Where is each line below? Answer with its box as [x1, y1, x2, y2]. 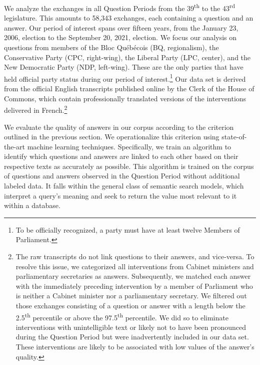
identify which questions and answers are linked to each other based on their [4, 151, 238, 161]
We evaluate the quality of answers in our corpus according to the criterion [4, 121, 234, 132]
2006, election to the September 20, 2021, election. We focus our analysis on [4, 32, 237, 43]
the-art [4, 141, 25, 151]
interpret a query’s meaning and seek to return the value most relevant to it [4, 190, 237, 201]
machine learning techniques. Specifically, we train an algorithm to [27, 141, 231, 151]
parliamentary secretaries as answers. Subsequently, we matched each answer [15, 271, 251, 281]
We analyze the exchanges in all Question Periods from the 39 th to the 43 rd [4, 2, 235, 13]
